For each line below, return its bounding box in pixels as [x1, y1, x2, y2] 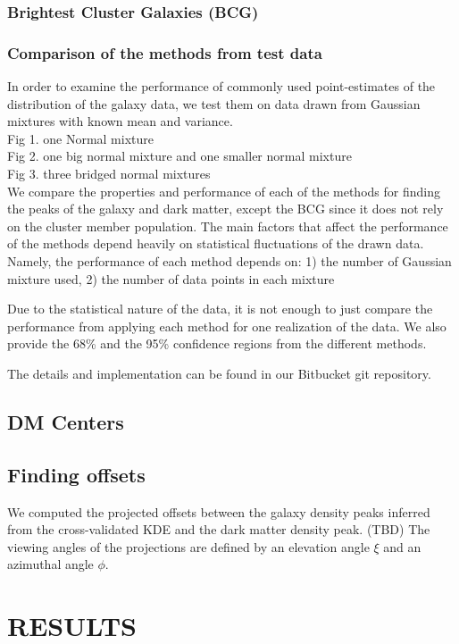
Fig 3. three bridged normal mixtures [7, 164, 211, 183]
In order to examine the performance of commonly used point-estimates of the [7, 77, 436, 96]
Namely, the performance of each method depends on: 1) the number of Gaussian [7, 252, 452, 270]
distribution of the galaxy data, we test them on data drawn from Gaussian [7, 94, 421, 113]
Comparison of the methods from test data [7, 41, 322, 63]
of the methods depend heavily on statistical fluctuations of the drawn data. [7, 234, 424, 253]
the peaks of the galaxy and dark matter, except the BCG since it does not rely [7, 199, 444, 218]
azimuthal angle [7, 555, 94, 573]
